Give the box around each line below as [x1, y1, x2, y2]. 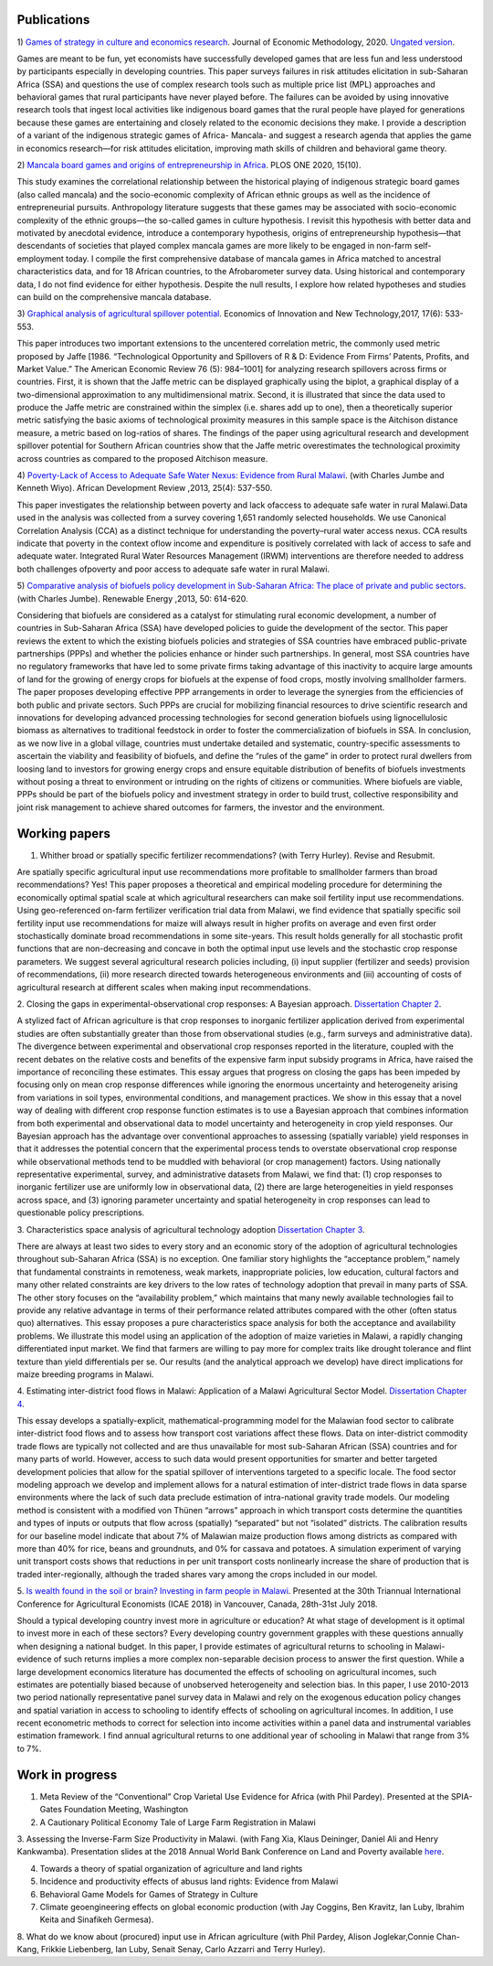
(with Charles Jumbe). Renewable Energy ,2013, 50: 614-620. [16, 593, 248, 604]
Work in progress [16, 1767, 118, 1782]
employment [16, 252, 64, 264]
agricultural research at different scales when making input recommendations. [16, 981, 311, 992]
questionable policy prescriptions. [16, 1207, 145, 1218]
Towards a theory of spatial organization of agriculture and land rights [39, 1863, 303, 1874]
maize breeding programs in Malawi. [16, 1368, 154, 1380]
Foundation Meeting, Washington [64, 1804, 189, 1815]
